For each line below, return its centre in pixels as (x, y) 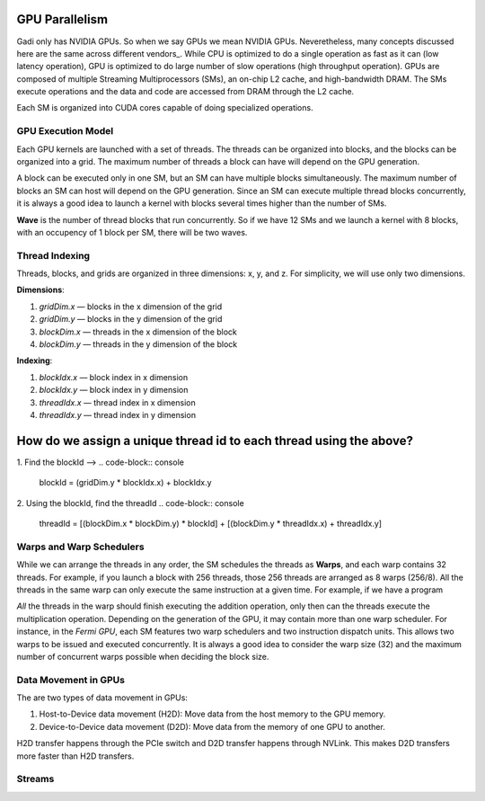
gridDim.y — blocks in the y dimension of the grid (131, 319)
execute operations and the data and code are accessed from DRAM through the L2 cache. (185, 92)
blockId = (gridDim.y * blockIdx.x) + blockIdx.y (125, 483)
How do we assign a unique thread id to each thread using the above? (215, 441)
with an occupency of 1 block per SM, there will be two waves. (132, 232)
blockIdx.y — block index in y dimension (114, 390)
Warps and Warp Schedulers (80, 547)
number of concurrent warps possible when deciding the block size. (143, 656)
